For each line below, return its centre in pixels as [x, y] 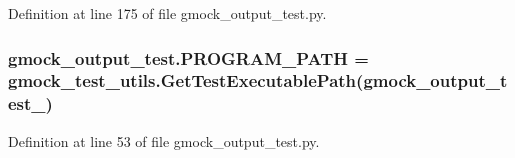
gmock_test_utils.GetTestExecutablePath [182, 80]
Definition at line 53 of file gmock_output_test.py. [164, 140]
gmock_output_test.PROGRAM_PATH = [188, 57]
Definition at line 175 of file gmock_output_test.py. [167, 13]
